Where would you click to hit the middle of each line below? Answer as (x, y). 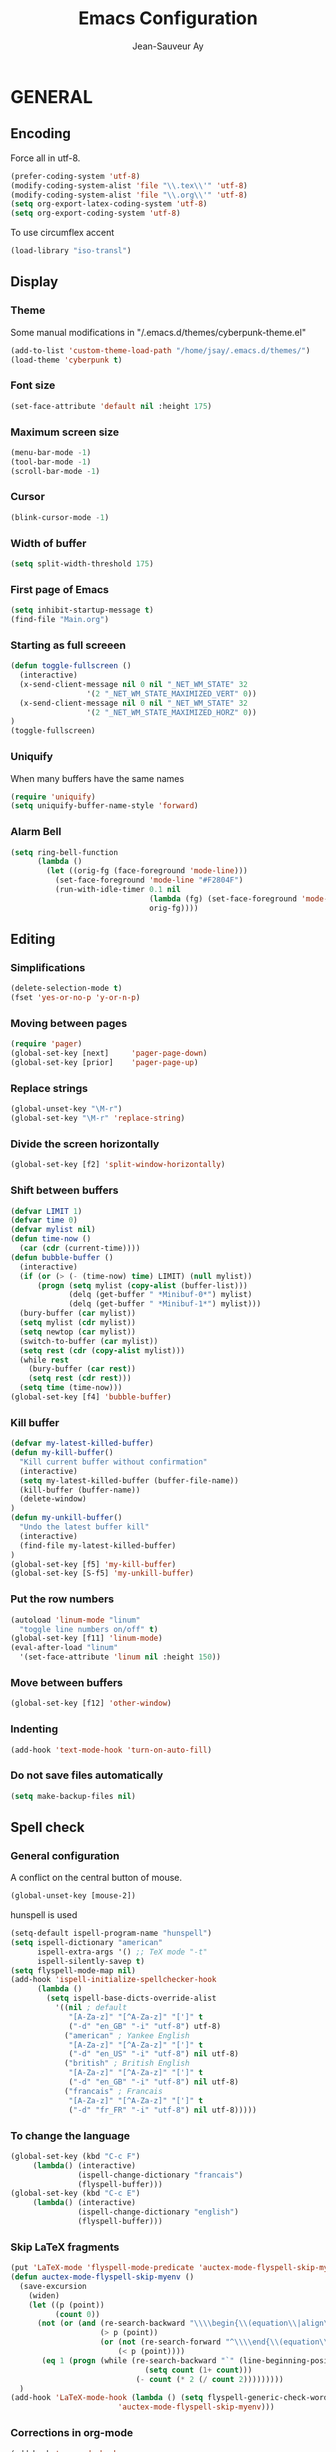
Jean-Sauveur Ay (168, 46)
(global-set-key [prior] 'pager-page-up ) (104, 1063)
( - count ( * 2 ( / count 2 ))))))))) (209, 2379)
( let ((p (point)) (66, 2305)
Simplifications (48, 967)
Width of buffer (48, 543)
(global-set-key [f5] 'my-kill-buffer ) (93, 1564)
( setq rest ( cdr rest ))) (80, 1378)
